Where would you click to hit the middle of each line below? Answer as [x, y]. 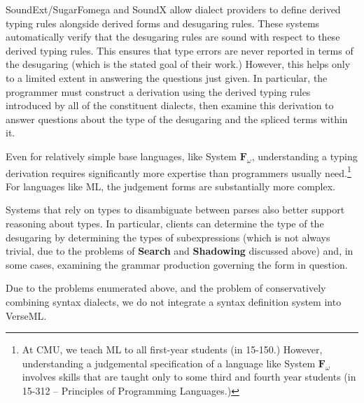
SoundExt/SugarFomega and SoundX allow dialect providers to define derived [173, 9]
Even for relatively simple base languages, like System [121, 156]
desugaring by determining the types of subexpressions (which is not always [168, 237]
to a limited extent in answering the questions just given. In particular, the [167, 77]
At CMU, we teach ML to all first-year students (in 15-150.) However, [172, 349]
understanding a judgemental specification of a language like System [169, 363]
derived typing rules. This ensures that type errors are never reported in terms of [180, 50]
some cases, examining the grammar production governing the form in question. [177, 264]
